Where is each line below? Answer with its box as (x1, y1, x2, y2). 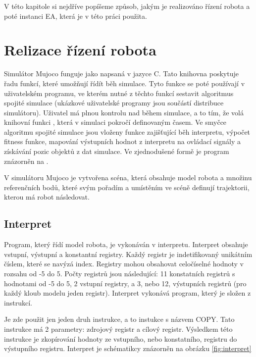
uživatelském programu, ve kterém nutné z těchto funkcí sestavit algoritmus (4, 88, 234, 98)
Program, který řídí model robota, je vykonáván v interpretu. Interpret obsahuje (4, 239, 248, 250)
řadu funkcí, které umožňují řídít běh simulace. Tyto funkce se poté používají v (4, 78, 245, 88)
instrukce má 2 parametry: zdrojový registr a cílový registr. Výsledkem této (4, 323, 233, 334)
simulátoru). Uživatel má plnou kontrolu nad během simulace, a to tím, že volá (4, 107, 244, 117)
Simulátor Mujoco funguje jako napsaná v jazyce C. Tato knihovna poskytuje (4, 68, 239, 79)
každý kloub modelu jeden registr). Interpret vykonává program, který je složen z (4, 288, 251, 298)
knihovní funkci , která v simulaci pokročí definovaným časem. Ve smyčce (4, 117, 227, 127)
